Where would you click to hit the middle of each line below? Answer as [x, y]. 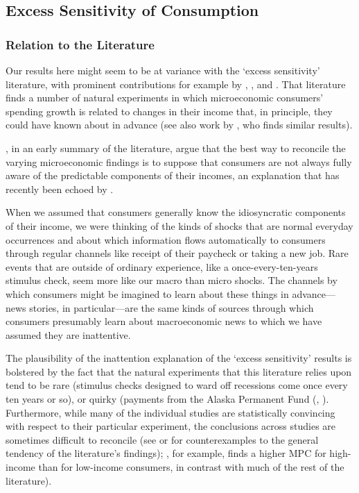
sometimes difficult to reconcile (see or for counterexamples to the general [162, 439]
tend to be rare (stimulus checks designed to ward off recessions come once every [177, 385]
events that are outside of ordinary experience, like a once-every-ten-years [162, 266]
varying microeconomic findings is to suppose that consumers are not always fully [179, 161]
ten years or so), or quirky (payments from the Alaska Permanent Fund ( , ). [167, 399]
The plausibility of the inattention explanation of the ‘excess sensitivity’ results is [179, 358]
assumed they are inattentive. [68, 334]
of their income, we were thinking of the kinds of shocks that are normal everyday [179, 225]
